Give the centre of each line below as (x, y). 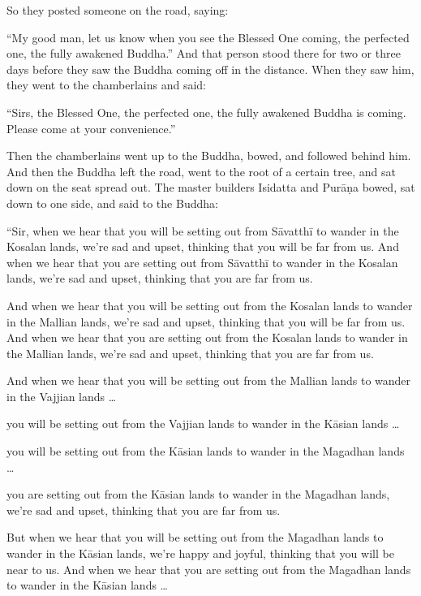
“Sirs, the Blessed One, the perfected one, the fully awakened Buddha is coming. (206, 112)
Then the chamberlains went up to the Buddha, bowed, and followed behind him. (209, 155)
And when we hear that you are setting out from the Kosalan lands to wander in (207, 337)
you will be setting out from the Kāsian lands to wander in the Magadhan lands (206, 451)
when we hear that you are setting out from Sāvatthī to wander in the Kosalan (202, 262)
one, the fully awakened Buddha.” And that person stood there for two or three (204, 53)
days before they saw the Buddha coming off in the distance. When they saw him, (210, 69)
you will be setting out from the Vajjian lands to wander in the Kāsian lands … (203, 423)
